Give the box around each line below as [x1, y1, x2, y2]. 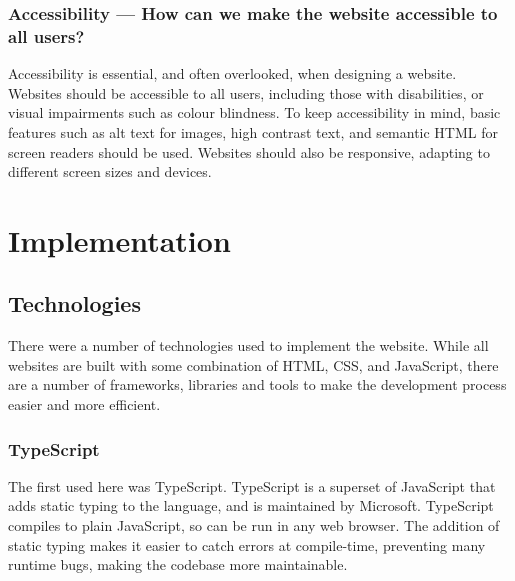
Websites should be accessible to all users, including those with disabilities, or [8, 82, 484, 103]
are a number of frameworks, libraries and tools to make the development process [8, 374, 507, 395]
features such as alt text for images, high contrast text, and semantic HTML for [8, 121, 498, 142]
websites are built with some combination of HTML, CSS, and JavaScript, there [8, 354, 499, 375]
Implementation [8, 219, 231, 260]
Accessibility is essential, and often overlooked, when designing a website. [8, 63, 457, 84]
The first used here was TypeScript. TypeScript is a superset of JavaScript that [8, 475, 496, 496]
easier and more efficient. [8, 394, 161, 415]
